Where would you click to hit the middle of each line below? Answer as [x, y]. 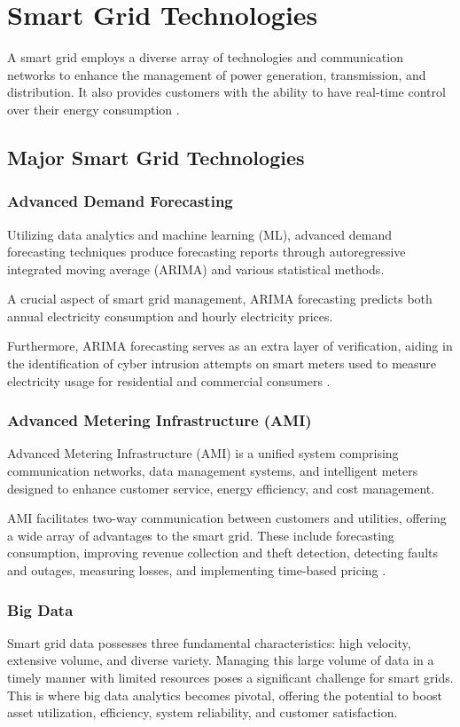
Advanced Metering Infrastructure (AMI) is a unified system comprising [203, 453]
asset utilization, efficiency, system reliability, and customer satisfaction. [203, 712]
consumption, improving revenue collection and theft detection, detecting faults [222, 553]
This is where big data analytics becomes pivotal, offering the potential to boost [225, 695]
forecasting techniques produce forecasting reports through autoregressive [207, 252]
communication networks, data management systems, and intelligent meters [213, 471]
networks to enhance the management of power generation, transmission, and [217, 74]
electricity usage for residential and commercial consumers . [169, 380]
